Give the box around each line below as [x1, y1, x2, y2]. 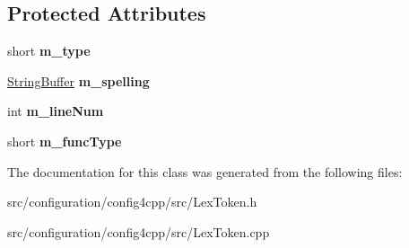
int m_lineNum [7, 102, 104, 120]
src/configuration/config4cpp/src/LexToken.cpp [7, 222, 270, 241]
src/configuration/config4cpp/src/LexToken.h [7, 192, 257, 211]
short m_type [7, 41, 91, 60]
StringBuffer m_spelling [7, 71, 150, 90]
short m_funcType [7, 131, 122, 150]
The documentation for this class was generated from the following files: [7, 162, 403, 181]
